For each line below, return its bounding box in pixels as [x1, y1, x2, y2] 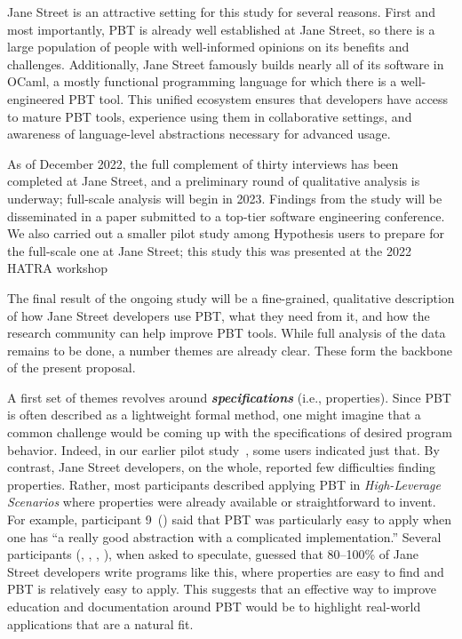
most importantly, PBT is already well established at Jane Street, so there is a [7, 20, 435, 38]
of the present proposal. [7, 358, 136, 377]
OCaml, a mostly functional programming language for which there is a [7, 72, 397, 91]
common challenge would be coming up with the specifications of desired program [7, 423, 452, 442]
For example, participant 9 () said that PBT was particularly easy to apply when [7, 510, 451, 529]
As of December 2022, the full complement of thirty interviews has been [7, 154, 399, 172]
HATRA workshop [7, 259, 108, 277]
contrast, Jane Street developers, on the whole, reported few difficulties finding [7, 458, 436, 476]
